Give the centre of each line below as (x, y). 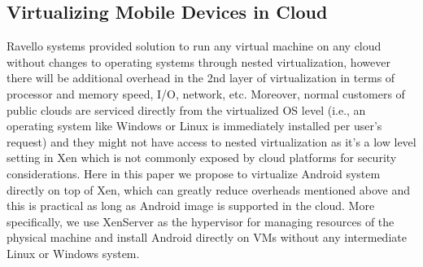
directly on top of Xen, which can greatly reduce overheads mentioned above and (209, 189)
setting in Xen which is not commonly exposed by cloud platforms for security (202, 158)
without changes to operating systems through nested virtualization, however (198, 61)
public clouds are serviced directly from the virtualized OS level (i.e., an (186, 109)
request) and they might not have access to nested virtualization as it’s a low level (211, 141)
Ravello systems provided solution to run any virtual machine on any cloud (194, 46)
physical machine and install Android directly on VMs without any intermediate (207, 237)
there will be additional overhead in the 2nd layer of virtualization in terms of (201, 78)
